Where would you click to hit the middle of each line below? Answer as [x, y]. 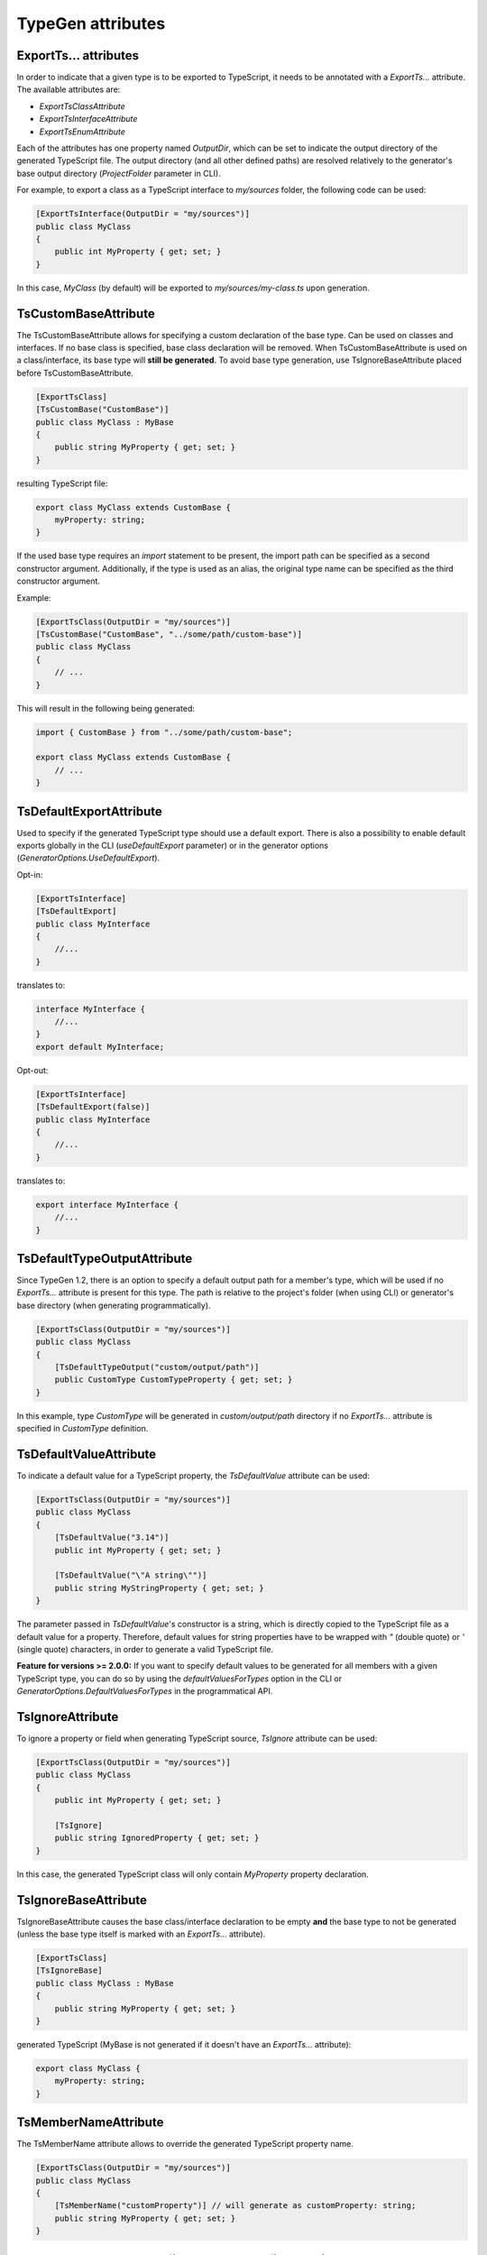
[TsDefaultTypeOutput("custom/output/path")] [157, 1367]
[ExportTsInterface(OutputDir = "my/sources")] [142, 214]
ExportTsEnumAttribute [83, 132]
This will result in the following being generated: [106, 708]
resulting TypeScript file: [62, 483]
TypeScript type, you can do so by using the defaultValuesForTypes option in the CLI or [179, 1679]
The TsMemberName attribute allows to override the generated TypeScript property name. [185, 2144]
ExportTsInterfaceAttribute [88, 119]
